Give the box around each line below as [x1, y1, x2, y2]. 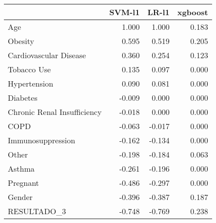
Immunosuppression [8, 134, 76, 146]
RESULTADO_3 [8, 205, 66, 217]
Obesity [8, 35, 34, 46]
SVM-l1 [109, 6, 140, 18]
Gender [8, 191, 33, 202]
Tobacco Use [8, 64, 51, 75]
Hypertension [8, 78, 54, 89]
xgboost [177, 6, 208, 18]
